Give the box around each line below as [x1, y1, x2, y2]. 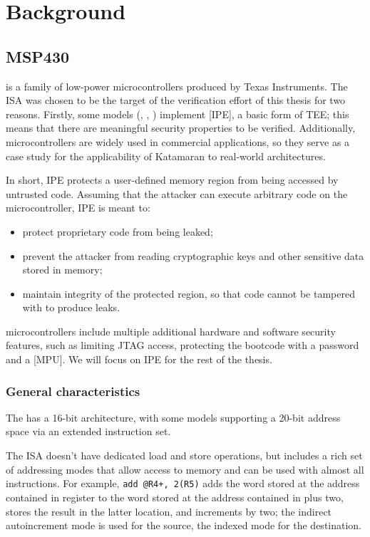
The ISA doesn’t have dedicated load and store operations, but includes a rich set [6, 448, 363, 463]
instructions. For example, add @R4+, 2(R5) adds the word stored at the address [6, 476, 360, 491]
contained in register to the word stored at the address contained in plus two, [6, 489, 344, 504]
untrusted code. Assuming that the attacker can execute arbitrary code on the [6, 186, 348, 201]
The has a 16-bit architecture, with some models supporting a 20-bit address [6, 410, 341, 424]
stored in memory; [22, 262, 103, 277]
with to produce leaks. [22, 300, 120, 315]
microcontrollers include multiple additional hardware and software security [6, 323, 336, 338]
